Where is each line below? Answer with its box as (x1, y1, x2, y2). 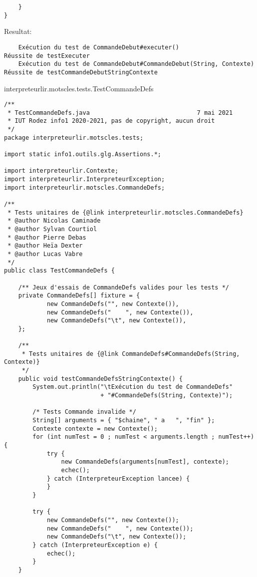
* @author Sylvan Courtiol (7, 225, 97, 233)
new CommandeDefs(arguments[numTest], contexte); (61, 458, 230, 466)
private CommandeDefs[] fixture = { (18, 292, 140, 299)
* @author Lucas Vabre (7, 250, 83, 258)
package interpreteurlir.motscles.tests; (4, 134, 144, 141)
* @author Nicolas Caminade (7, 217, 101, 225)
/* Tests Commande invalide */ (32, 408, 136, 416)
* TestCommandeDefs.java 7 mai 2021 (7, 109, 233, 116)
